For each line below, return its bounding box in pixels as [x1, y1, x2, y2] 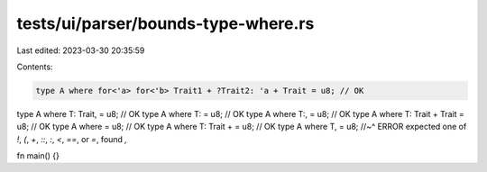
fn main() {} [16, 150, 60, 161]
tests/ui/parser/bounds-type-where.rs [16, 14, 315, 33]
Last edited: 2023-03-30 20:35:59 [16, 45, 145, 56]
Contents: [16, 61, 53, 72]
